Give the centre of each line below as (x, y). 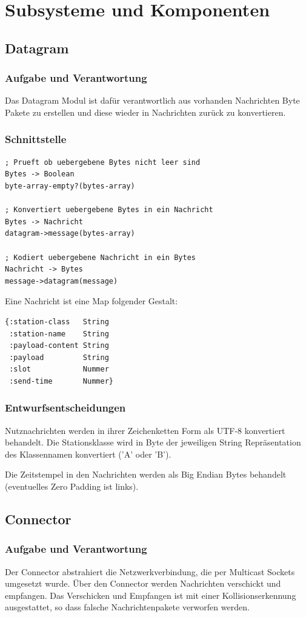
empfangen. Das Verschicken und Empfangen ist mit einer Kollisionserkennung (151, 595)
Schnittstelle (36, 139)
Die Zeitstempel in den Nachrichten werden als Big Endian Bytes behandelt (146, 474)
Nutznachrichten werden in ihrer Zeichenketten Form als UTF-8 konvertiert (145, 430)
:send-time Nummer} (61, 381)
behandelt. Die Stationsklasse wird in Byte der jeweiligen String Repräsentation (153, 442)
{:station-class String (57, 322)
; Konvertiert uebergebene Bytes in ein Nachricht (109, 210)
